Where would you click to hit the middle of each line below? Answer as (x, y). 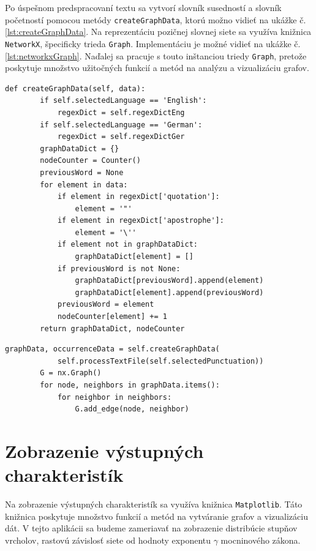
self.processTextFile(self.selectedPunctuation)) (160, 361)
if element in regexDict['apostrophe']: (141, 221)
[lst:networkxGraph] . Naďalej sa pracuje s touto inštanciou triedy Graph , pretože (156, 55)
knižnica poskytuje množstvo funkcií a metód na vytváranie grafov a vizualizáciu (156, 516)
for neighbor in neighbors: (115, 397)
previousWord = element (106, 305)
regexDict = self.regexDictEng (121, 112)
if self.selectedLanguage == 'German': (121, 125)
